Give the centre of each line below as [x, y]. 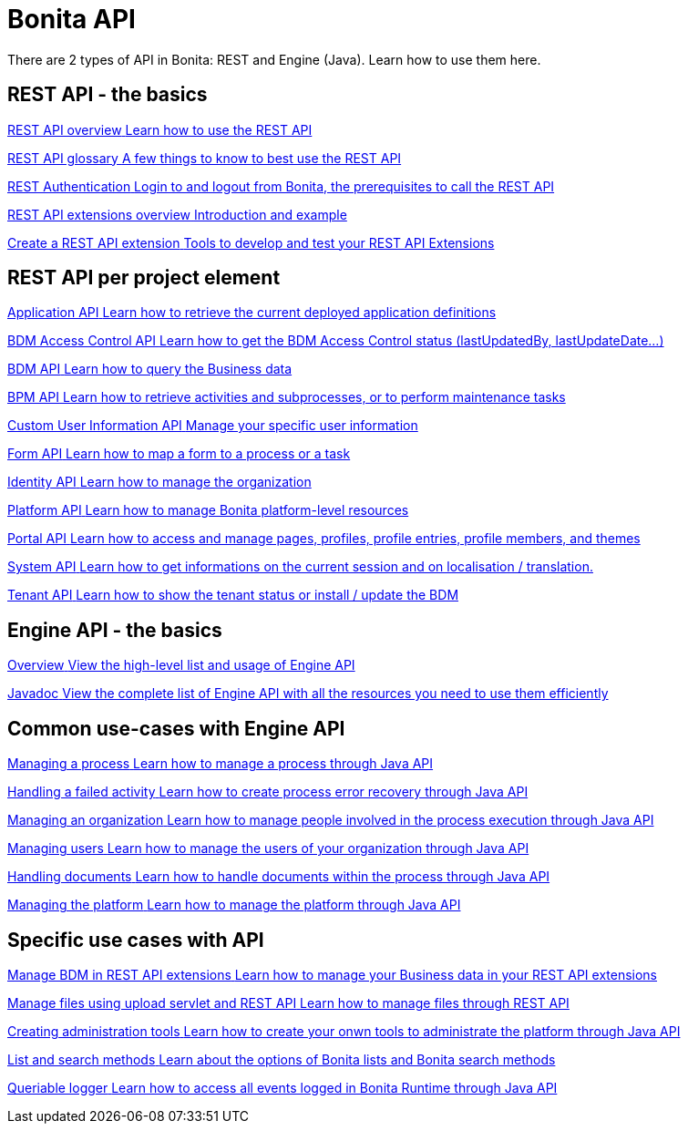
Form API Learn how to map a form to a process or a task [179, 454]
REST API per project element [144, 278]
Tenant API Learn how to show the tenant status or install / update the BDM [233, 595]
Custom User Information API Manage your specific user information [213, 426]
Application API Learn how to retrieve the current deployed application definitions [252, 313]
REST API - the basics [108, 95]
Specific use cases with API [136, 940]
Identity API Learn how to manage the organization [159, 482]
